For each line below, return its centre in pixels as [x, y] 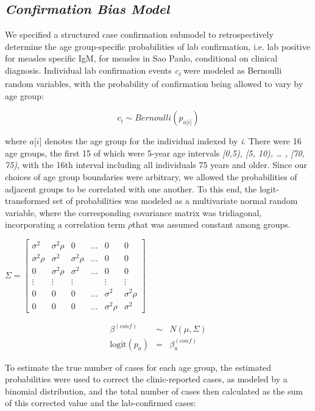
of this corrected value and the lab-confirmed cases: [101, 403]
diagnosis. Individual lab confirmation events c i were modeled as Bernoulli [143, 71]
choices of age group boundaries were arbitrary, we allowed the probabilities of [151, 177]
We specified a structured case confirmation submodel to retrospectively [139, 34]
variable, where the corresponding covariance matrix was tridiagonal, [133, 212]
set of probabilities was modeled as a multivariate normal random [175, 201]
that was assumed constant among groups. [211, 224]
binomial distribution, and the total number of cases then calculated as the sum [154, 391]
